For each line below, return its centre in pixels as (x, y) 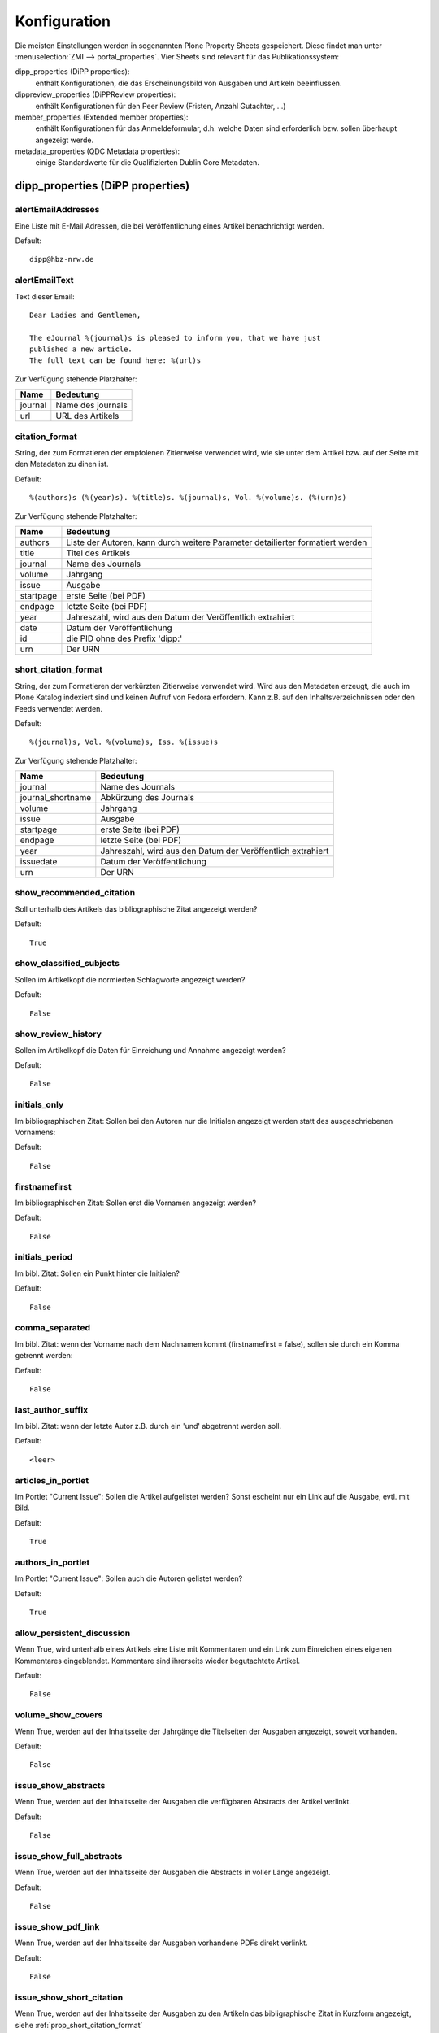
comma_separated (53, 1328)
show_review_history (58, 1034)
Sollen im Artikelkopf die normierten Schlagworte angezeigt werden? (130, 979)
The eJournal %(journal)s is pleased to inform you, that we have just (175, 338)
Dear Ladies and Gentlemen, (85, 315)
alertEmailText (44, 281)
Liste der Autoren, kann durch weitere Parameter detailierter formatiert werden (217, 542)
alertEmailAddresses (57, 210)
